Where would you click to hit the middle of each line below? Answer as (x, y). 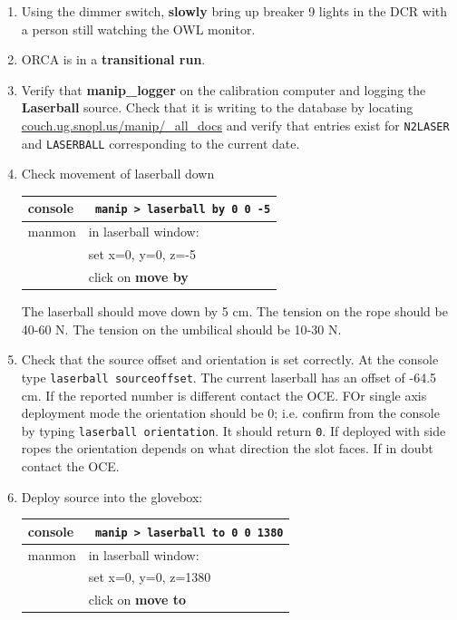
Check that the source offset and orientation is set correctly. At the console (230, 359)
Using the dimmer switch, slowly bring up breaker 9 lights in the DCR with (234, 11)
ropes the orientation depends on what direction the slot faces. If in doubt (227, 448)
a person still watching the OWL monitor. (138, 29)
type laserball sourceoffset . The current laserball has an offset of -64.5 (229, 377)
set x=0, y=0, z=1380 (150, 577)
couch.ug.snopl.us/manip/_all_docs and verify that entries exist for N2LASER (235, 125)
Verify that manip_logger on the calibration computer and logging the (224, 89)
